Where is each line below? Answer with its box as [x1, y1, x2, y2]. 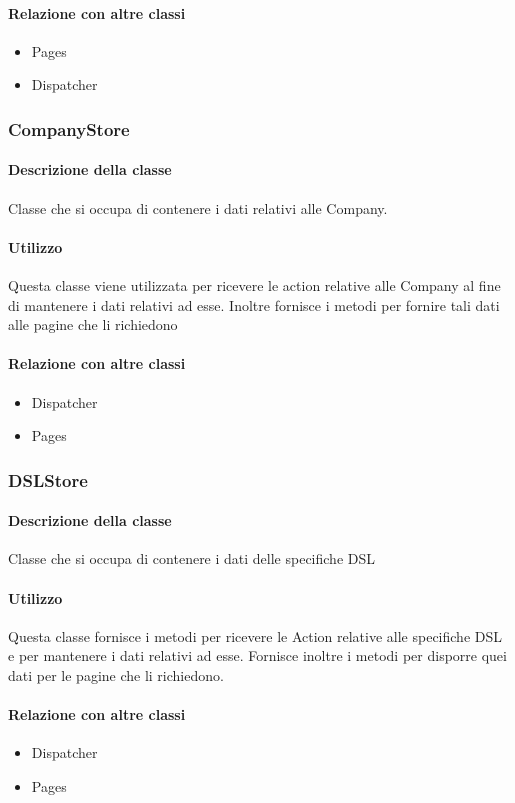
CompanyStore [8, 116, 130, 141]
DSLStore [8, 467, 88, 492]
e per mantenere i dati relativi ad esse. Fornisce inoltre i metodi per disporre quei [8, 645, 507, 666]
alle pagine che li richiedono [8, 314, 178, 335]
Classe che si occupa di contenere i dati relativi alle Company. [8, 197, 388, 218]
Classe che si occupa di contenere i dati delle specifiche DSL [8, 548, 376, 569]
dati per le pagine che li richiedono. [8, 665, 224, 685]
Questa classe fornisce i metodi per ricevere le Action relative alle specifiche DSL [8, 625, 503, 646]
